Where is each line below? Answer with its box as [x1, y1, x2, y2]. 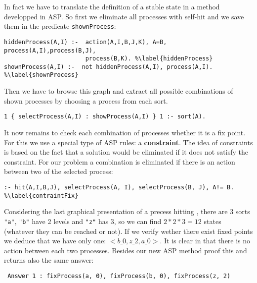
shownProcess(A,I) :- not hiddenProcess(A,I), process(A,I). [4, 63, 213, 70]
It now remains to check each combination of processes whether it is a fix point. [4, 127, 246, 137]
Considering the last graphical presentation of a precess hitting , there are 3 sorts [4, 206, 250, 217]
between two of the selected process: [4, 166, 113, 176]
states [204, 216, 221, 226]
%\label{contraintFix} [4, 192, 79, 199]
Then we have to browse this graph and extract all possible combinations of [4, 86, 233, 96]
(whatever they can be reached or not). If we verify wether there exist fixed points [4, 226, 253, 236]
